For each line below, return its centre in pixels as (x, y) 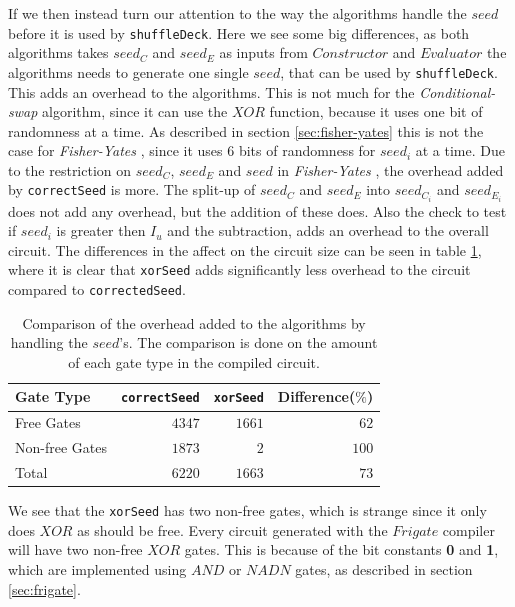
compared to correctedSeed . (97, 289)
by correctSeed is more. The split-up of (132, 189)
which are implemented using (97, 568)
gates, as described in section (384, 568)
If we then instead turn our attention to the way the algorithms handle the (237, 13)
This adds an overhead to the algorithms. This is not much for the (211, 91)
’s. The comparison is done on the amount (248, 342)
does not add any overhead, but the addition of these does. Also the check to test (257, 210)
